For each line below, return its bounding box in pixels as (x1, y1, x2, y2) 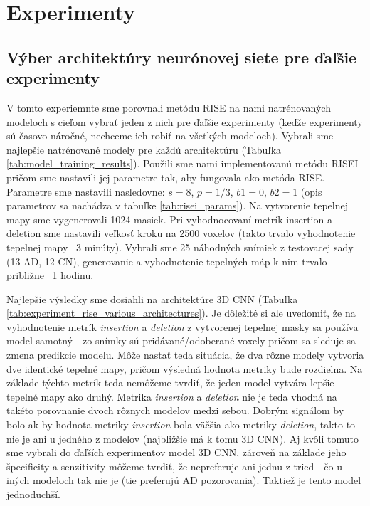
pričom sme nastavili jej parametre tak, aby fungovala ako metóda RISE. (6, 169, 325, 184)
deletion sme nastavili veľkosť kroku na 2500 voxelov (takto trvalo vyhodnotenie (6, 226, 356, 241)
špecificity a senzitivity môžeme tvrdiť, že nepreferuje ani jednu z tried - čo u (6, 458, 342, 473)
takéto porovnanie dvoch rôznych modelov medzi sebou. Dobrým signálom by (6, 403, 344, 418)
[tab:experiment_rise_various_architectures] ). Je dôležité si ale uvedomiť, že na (6, 305, 356, 320)
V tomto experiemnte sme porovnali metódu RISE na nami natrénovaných (6, 100, 331, 115)
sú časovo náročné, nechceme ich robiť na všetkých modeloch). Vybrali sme (6, 128, 334, 143)
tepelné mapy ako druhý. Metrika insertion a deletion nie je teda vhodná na (6, 389, 337, 404)
